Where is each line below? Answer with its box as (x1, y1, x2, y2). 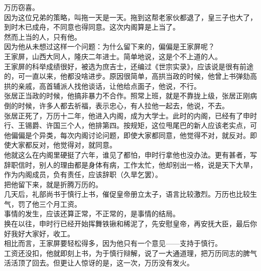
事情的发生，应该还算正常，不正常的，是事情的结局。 (4, 208, 180, 219)
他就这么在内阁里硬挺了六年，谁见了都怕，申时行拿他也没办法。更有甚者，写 (4, 149, 257, 160)
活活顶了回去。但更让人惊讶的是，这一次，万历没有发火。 (4, 257, 194, 268)
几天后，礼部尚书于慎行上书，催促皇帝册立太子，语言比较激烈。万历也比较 (4, 189, 250, 199)
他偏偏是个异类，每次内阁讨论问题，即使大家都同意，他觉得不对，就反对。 (4, 129, 250, 140)
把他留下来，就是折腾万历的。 (4, 179, 102, 189)
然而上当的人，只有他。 (4, 31, 81, 42)
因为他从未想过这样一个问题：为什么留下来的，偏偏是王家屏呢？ (4, 41, 215, 52)
